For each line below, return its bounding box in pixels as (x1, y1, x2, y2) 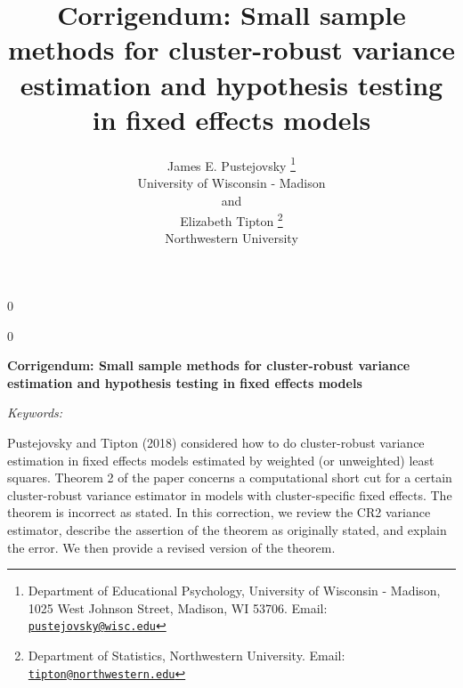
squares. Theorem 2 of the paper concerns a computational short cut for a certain (7, 468, 452, 487)
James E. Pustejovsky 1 (167, 153, 296, 174)
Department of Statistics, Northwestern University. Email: (28, 645, 345, 664)
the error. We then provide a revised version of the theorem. (7, 538, 336, 556)
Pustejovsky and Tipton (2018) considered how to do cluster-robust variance (7, 433, 425, 451)
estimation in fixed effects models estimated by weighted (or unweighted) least (7, 450, 435, 469)
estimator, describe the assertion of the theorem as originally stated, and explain (7, 520, 447, 538)
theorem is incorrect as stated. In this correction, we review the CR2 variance (7, 503, 431, 522)
